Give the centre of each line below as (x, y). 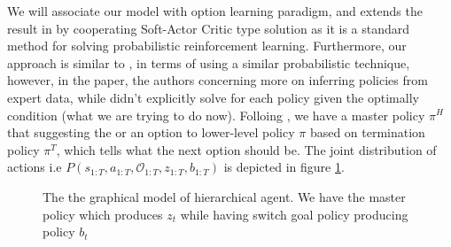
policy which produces (103, 214)
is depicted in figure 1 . (284, 167)
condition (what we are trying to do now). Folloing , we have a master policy (216, 115)
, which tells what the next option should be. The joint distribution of (246, 149)
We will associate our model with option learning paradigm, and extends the (215, 11)
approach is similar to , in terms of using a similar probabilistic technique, (209, 62)
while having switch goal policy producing (294, 214)
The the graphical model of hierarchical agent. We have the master (224, 196)
